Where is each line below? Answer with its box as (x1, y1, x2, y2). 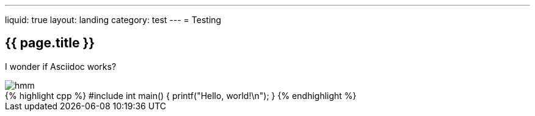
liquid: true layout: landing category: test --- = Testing (5, 15, 222, 25)
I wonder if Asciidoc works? (5, 61, 117, 72)
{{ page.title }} (5, 35, 95, 51)
